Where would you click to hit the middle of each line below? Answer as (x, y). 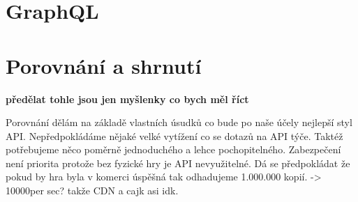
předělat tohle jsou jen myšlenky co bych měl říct (127, 99)
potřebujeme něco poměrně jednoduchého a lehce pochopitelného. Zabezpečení (173, 149)
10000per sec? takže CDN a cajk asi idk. (92, 191)
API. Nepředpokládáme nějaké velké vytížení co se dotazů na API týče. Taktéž (174, 135)
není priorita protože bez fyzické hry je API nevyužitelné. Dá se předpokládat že (178, 163)
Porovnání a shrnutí (104, 65)
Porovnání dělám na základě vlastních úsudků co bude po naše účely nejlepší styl (179, 122)
